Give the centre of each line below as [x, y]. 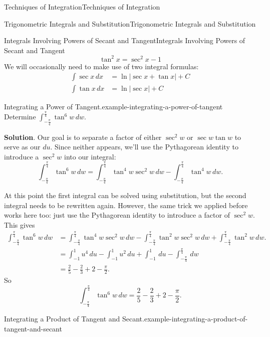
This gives [20, 224]
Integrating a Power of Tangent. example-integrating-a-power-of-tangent [113, 106]
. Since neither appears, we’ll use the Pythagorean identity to [144, 147]
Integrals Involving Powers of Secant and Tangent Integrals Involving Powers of [125, 40]
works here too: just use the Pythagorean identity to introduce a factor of [117, 215]
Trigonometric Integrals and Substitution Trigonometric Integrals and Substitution [130, 23]
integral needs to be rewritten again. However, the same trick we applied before [126, 205]
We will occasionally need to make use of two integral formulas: [101, 66]
